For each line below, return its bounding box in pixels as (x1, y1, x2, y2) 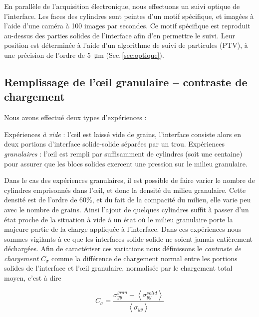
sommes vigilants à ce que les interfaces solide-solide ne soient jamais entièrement (4, 233, 253, 244)
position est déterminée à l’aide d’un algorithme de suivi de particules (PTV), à (4, 40, 248, 50)
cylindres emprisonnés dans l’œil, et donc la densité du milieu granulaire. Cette (4, 184, 246, 195)
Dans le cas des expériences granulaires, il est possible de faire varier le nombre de (4, 175, 255, 185)
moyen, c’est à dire (4, 273, 61, 283)
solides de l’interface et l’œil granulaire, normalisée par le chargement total (4, 263, 233, 273)
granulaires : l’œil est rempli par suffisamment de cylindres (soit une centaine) (4, 148, 243, 158)
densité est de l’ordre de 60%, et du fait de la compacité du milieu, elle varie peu (4, 194, 251, 205)
